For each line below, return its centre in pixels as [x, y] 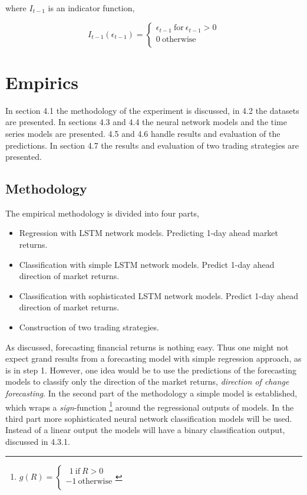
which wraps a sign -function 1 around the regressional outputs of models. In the [150, 406]
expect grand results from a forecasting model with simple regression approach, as [153, 358]
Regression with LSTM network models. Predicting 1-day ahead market [149, 233]
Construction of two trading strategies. [89, 327]
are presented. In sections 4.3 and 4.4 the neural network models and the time [146, 122]
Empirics [42, 82]
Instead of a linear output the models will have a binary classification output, [145, 430]
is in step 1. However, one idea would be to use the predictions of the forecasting [151, 370]
